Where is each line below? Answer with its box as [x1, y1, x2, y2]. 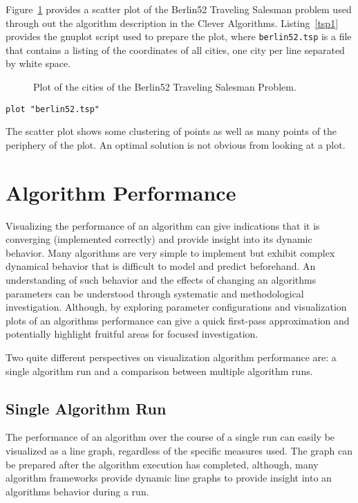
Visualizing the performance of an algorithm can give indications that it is [6, 218, 320, 232]
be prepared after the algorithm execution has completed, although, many [6, 457, 319, 471]
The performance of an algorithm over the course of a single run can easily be [6, 430, 335, 444]
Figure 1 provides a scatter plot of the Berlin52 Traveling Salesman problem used [6, 2, 352, 16]
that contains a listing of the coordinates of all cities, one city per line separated [6, 42, 345, 57]
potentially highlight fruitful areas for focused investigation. [6, 327, 258, 341]
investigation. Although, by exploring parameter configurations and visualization [6, 300, 347, 314]
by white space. [6, 56, 71, 71]
